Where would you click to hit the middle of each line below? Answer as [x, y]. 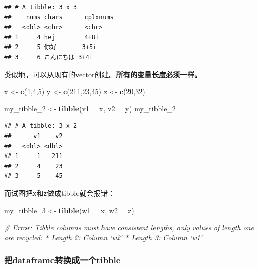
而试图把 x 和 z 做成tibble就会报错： [60, 193]
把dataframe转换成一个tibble [62, 260]
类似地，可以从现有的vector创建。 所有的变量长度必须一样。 [103, 74]
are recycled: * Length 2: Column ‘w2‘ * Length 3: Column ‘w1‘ [104, 237]
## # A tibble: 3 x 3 [41, 7]
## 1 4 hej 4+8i [52, 37]
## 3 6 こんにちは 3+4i [48, 57]
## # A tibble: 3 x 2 [41, 126]
